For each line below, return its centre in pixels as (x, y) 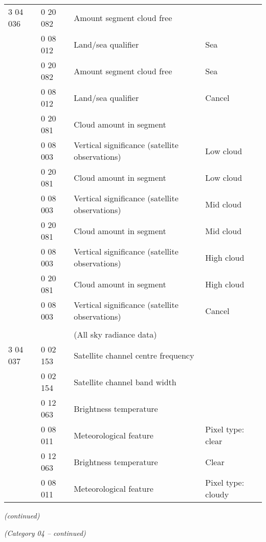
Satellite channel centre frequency (134, 355)
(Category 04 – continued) (45, 533)
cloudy (217, 494)
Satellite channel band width (125, 382)
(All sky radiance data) (115, 334)
